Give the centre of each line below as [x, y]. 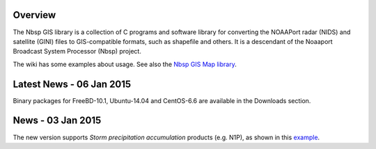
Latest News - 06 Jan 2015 [72, 84]
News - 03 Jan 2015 [57, 121]
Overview [34, 15]
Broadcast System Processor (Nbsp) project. [77, 52]
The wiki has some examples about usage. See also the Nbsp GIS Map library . [125, 64]
